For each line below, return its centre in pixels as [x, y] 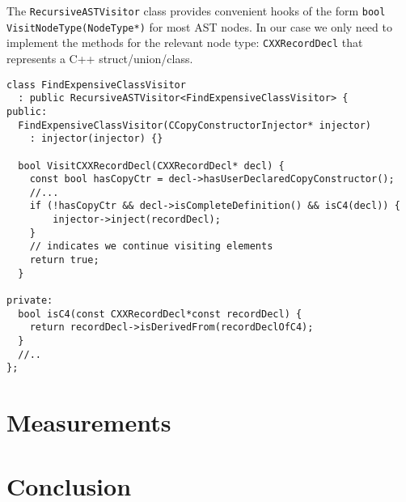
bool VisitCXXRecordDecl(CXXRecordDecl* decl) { [151, 166]
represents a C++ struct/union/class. [100, 58]
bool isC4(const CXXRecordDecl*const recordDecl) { [160, 314]
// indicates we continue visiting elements [151, 247]
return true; [64, 260]
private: [30, 301]
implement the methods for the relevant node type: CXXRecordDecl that [185, 43]
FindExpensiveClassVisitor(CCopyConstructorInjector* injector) [195, 125]
